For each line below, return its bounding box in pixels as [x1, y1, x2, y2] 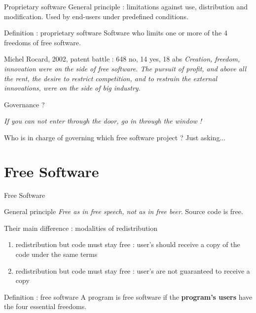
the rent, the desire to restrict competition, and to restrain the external [4, 73, 218, 83]
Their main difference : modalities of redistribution [4, 222, 158, 233]
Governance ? [4, 99, 45, 109]
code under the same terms [15, 249, 98, 259]
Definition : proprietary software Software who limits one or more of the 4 [4, 28, 227, 38]
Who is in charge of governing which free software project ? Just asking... [4, 132, 226, 142]
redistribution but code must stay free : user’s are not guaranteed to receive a [15, 265, 250, 276]
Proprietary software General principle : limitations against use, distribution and [4, 1, 248, 11]
